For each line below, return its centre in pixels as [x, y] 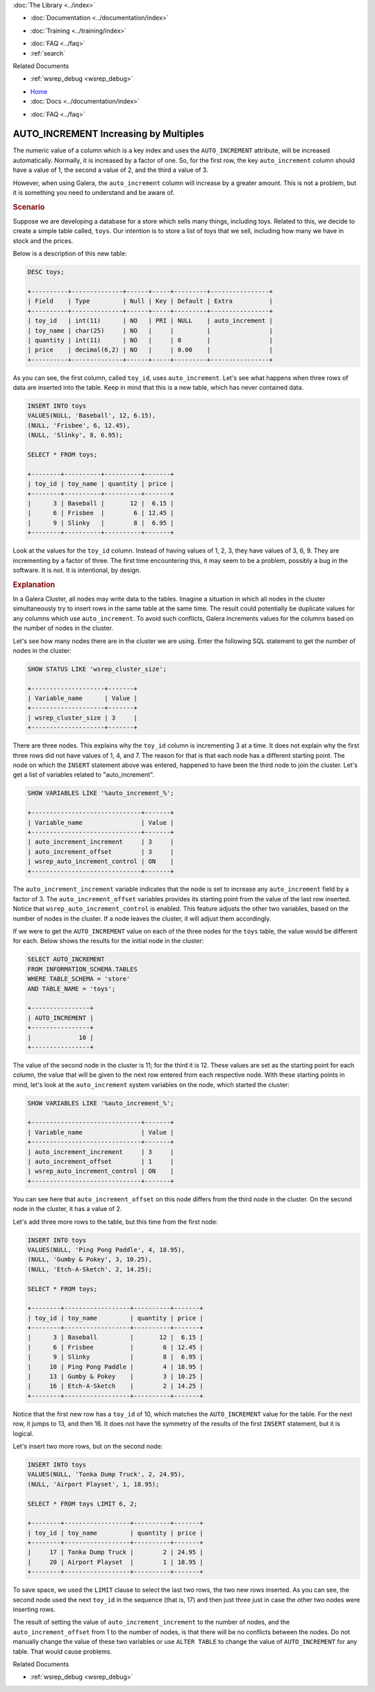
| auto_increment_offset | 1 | [101, 1162]
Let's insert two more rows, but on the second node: [88, 1446]
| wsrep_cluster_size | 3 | [83, 718]
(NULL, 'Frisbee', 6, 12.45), [79, 425]
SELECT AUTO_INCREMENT [66, 959]
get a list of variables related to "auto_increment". [84, 775]
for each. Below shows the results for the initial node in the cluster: [108, 941]
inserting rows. [34, 1610]
